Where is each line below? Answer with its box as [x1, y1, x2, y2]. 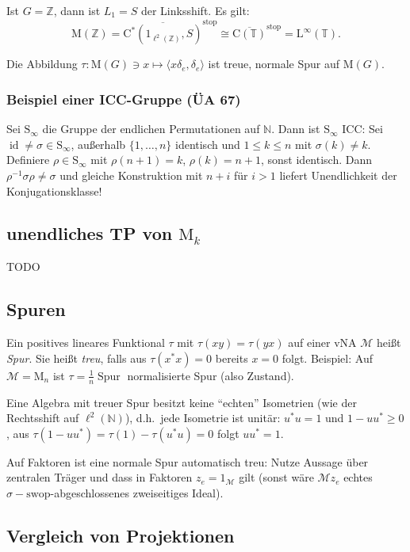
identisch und [174, 135, 240, 152]
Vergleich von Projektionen [6, 523, 235, 547]
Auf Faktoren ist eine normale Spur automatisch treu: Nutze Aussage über [6, 453, 369, 470]
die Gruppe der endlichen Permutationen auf [42, 120, 260, 137]
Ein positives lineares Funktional [6, 334, 165, 351]
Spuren [6, 297, 66, 322]
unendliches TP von [6, 221, 173, 246]
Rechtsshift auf [6, 409, 79, 426]
